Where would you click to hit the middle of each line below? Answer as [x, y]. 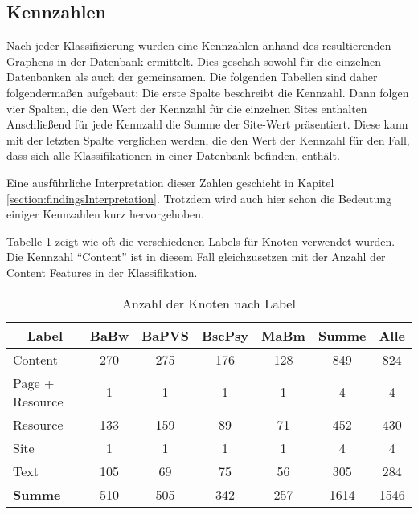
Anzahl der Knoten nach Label [209, 303]
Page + [34, 382]
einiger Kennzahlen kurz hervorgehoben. [105, 214]
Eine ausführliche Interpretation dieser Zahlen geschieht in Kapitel [170, 182]
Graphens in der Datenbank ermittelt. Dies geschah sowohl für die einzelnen [194, 61]
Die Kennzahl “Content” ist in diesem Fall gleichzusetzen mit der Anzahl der [196, 257]
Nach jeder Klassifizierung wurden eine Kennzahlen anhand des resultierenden [199, 45]
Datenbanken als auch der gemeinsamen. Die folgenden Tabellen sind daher [192, 77]
